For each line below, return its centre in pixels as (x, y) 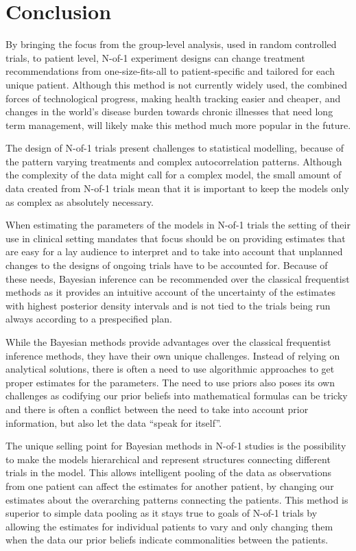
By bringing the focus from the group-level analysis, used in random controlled (171, 44)
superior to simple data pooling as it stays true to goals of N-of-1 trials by (162, 513)
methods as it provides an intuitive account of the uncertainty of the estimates (171, 292)
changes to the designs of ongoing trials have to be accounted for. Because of (167, 265)
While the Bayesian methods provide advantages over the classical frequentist (168, 342)
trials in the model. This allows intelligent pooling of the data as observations (168, 472)
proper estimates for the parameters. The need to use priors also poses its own (170, 382)
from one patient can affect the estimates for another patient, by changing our (170, 485)
